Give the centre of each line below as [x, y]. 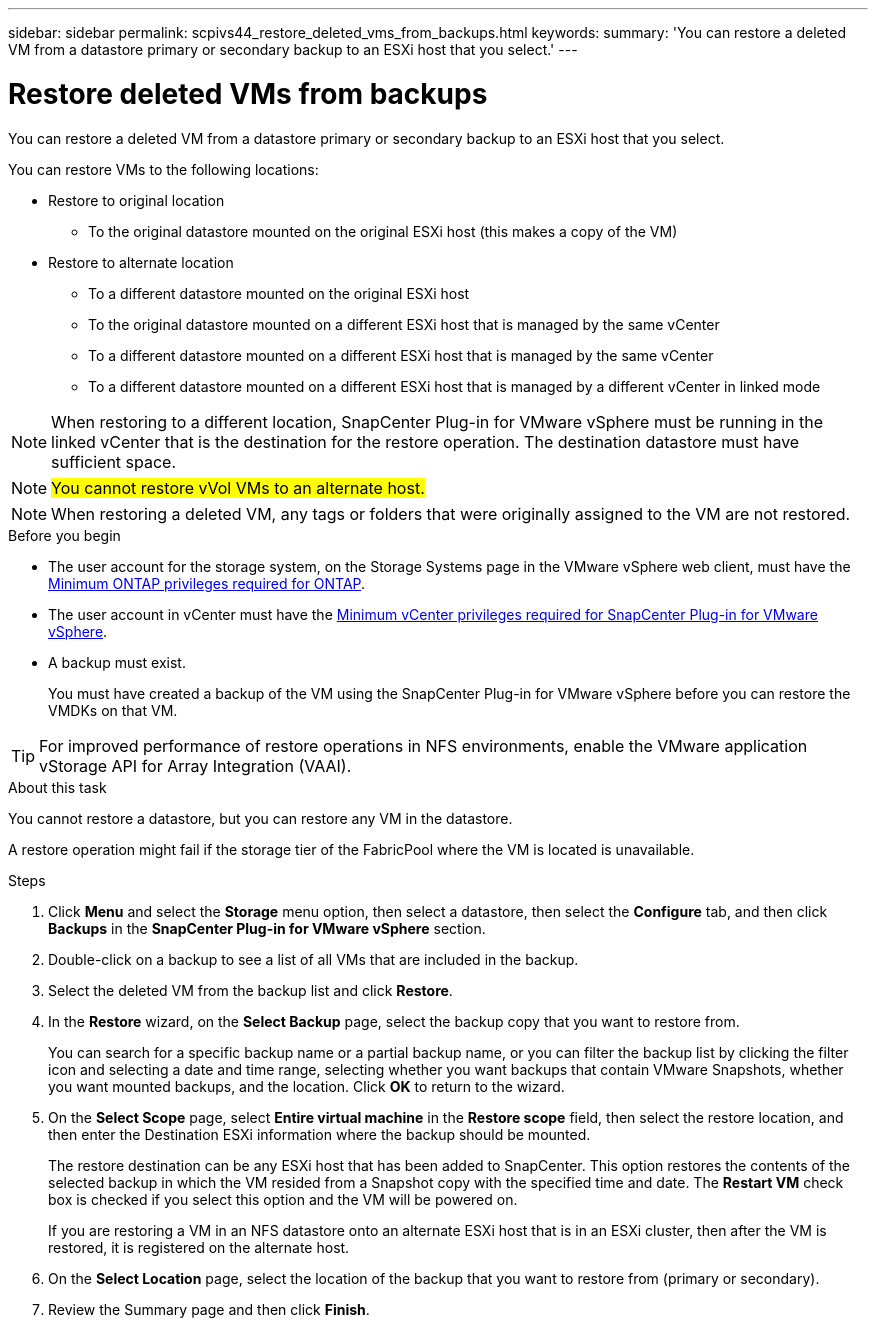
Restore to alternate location [141, 262]
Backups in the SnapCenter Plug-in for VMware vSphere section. [267, 928]
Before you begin [64, 535]
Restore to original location [136, 200]
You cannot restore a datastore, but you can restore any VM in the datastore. [260, 818]
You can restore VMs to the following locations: [163, 169]
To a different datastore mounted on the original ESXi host [279, 293]
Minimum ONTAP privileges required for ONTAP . [207, 583]
